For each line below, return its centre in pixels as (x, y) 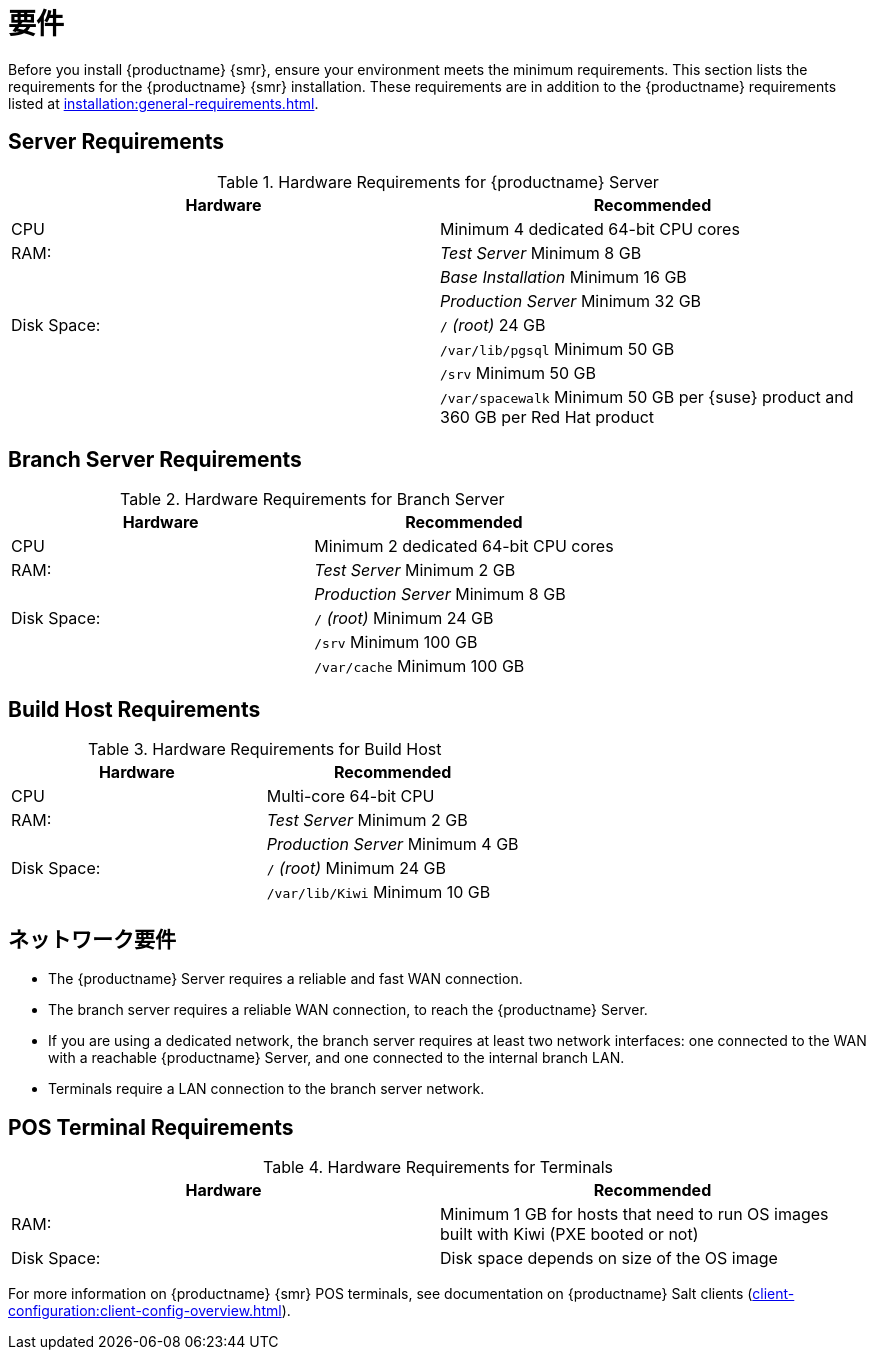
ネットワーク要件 (92, 939)
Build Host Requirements (134, 709)
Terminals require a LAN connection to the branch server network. (266, 1089)
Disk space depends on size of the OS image (609, 1257)
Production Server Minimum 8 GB (440, 594)
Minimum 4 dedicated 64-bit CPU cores (590, 228)
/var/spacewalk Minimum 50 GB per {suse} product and (647, 396)
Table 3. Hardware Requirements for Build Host (265, 749)
